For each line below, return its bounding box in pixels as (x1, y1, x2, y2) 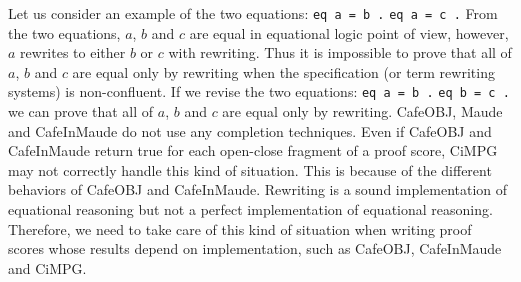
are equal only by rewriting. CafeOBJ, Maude (222, 101, 503, 122)
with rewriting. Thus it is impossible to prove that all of (168, 42, 512, 63)
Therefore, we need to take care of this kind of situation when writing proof (8, 218, 472, 239)
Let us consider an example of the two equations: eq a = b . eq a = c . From (8, 3, 498, 23)
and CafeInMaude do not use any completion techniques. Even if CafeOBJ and (8, 120, 492, 141)
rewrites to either (20, 42, 126, 63)
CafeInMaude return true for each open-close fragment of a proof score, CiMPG (8, 140, 498, 161)
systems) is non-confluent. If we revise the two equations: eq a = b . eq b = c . (8, 81, 510, 102)
